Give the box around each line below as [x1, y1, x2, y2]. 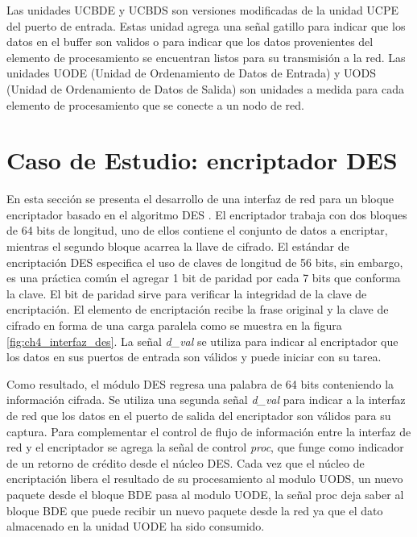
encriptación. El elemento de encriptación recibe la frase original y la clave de [6, 301, 389, 318]
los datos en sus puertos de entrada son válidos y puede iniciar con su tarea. [6, 348, 382, 365]
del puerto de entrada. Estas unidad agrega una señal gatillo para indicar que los [6, 17, 406, 34]
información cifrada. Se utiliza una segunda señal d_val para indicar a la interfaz [6, 391, 406, 408]
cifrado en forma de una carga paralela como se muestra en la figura [6, 317, 342, 334]
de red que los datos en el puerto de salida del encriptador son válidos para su [6, 407, 391, 423]
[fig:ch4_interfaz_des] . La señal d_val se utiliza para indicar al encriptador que [6, 332, 398, 349]
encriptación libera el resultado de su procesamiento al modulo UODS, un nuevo [6, 470, 403, 487]
